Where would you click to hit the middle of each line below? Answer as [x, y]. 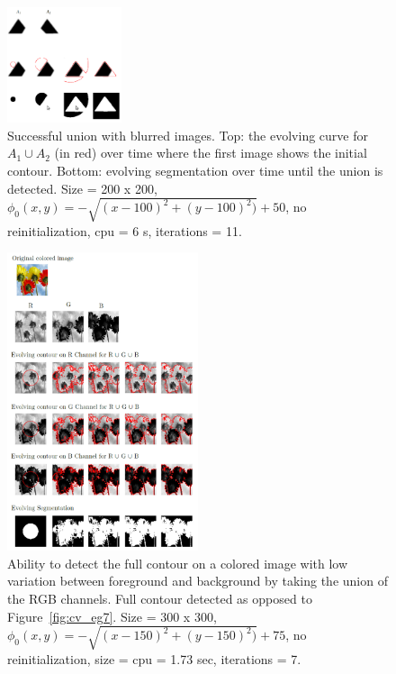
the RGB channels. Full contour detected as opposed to [160, 598]
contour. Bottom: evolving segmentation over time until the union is [195, 170]
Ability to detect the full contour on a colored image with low [178, 563]
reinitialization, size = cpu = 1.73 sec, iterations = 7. [154, 658]
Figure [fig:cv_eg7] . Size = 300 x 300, [112, 616]
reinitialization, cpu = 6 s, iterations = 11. [125, 230]
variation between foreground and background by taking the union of [198, 581]
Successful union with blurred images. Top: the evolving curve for [188, 135]
